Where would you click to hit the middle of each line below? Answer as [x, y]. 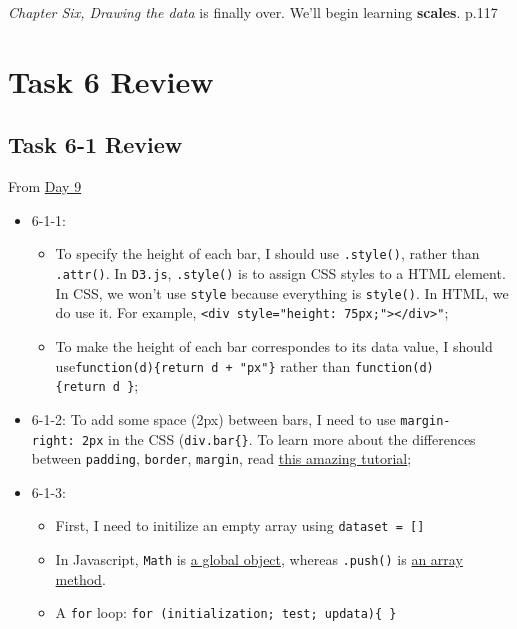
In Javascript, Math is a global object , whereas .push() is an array [259, 559]
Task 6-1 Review [95, 144]
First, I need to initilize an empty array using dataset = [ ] [240, 525]
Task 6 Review [111, 80]
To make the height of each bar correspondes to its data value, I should [274, 345]
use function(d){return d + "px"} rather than [203, 365]
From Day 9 [45, 186]
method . [80, 578]
